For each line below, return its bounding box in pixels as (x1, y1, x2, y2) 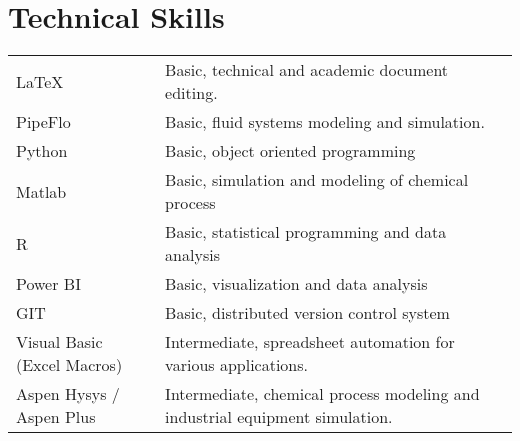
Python (16, 139, 68, 163)
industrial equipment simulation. (165, 405, 393, 429)
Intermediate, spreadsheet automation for (165, 330, 455, 354)
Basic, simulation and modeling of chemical (165, 168, 469, 192)
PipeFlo (16, 110, 71, 134)
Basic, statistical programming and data (165, 220, 447, 244)
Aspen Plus (16, 405, 96, 429)
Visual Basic (16, 330, 103, 354)
